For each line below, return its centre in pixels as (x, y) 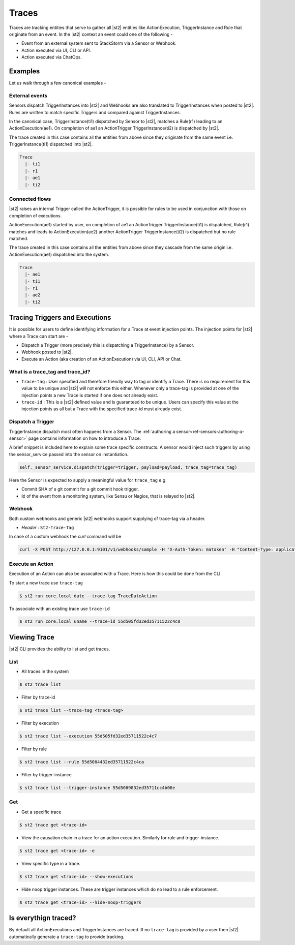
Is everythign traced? (43, 918)
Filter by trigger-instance (47, 775)
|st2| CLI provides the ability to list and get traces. (59, 649)
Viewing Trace (32, 637)
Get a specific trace (41, 812)
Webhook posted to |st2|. (47, 352)
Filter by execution (40, 723)
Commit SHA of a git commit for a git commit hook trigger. (80, 489)
